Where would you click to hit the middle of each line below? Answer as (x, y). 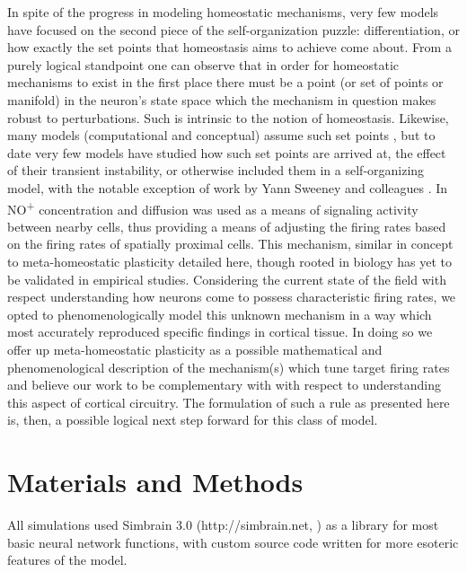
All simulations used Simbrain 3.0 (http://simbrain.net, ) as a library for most (223, 525)
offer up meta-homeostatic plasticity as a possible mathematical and (195, 349)
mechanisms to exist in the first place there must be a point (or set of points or (225, 82)
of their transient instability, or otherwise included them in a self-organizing (216, 170)
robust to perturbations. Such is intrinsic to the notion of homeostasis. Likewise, (228, 117)
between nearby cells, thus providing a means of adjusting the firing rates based (227, 226)
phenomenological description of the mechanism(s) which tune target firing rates (229, 367)
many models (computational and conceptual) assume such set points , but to (221, 135)
